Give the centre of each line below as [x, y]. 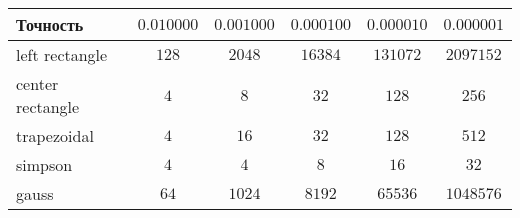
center [37, 83]
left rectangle [62, 54]
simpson [44, 164]
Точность [50, 24]
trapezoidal [55, 135]
